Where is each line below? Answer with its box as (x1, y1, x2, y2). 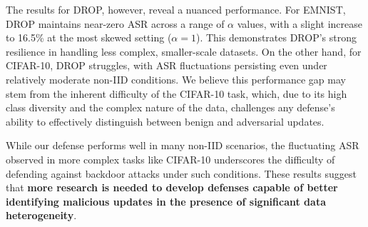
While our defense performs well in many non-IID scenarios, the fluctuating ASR (6, 138, 359, 153)
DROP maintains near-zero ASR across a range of (6, 16, 225, 31)
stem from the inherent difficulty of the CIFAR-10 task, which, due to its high (6, 86, 347, 101)
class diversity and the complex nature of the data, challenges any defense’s (6, 100, 335, 115)
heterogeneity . (6, 208, 77, 223)
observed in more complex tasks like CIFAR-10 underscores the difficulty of (6, 151, 335, 166)
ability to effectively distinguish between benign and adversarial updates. (6, 113, 324, 128)
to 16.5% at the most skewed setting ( (6, 30, 172, 45)
